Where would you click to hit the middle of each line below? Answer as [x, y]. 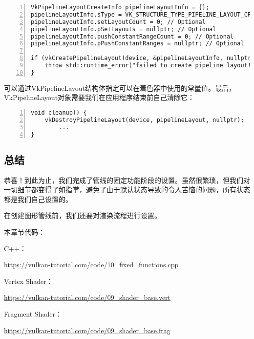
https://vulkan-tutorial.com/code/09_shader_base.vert [87, 297]
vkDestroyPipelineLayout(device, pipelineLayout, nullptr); [144, 120]
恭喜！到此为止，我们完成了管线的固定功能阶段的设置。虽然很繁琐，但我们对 [127, 180]
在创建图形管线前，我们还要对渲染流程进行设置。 [83, 215]
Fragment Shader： [33, 313]
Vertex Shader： [29, 281]
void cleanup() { [59, 112]
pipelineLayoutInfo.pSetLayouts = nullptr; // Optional [124, 29]
